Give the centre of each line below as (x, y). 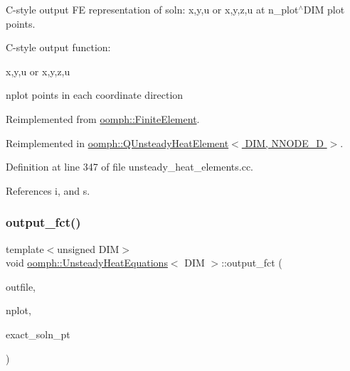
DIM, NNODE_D (284, 143)
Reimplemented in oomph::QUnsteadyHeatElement (117, 143)
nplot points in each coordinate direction (95, 95)
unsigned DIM (88, 248)
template (25, 248)
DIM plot (324, 9)
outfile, (21, 286)
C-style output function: (58, 47)
